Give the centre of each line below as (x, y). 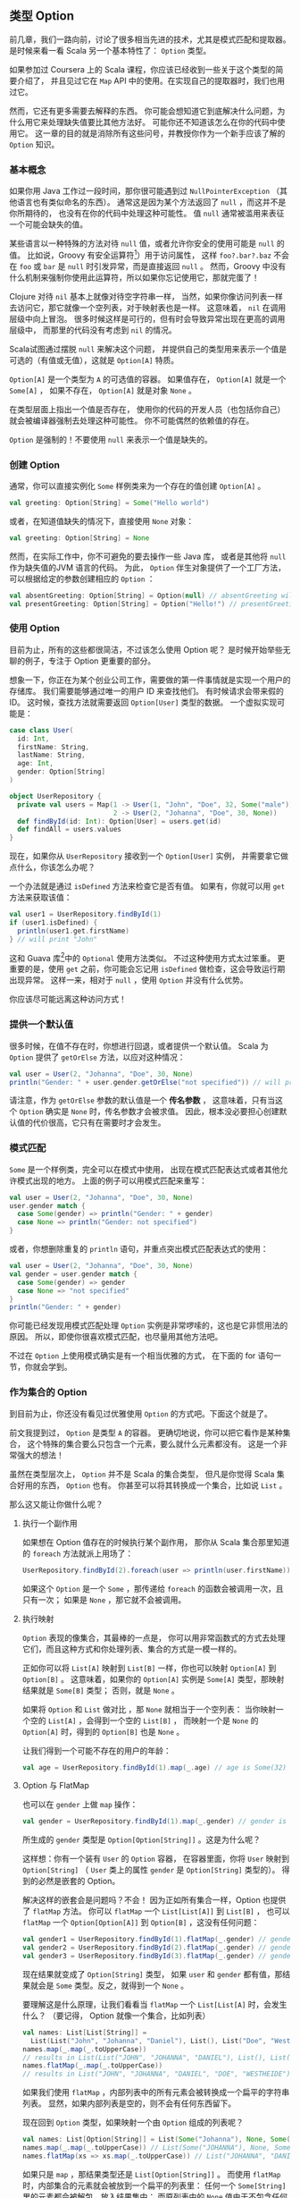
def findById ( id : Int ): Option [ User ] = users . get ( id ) (119, 821)
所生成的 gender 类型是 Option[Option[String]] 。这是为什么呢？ (141, 1839)
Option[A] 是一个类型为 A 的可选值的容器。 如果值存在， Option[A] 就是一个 (148, 379)
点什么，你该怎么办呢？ (52, 867)
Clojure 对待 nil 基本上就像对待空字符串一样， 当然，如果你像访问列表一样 (146, 296)
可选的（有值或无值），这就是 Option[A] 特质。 (94, 359)
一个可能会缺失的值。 (48, 224)
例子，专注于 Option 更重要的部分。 (90, 661)
